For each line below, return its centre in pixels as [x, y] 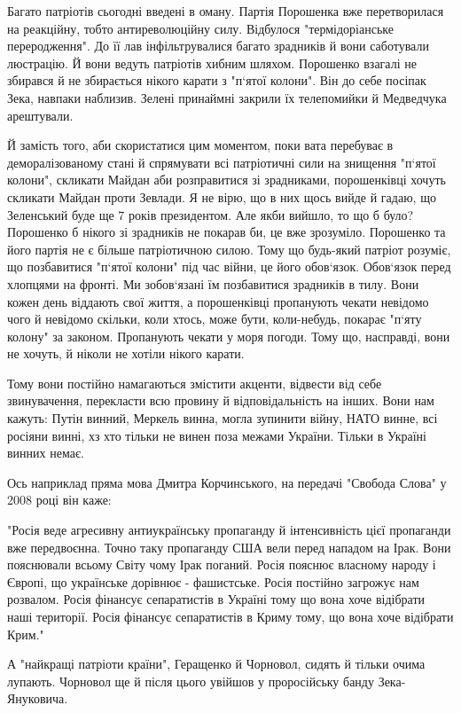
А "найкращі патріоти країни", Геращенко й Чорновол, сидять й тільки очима [216, 664]
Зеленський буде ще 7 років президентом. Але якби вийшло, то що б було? [211, 214]
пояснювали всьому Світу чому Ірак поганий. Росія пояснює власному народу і [222, 564]
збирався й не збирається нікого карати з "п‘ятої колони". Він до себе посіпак [217, 80]
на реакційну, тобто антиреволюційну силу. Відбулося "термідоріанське [200, 28]
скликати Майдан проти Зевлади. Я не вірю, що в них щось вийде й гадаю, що [222, 196]
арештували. [40, 115]
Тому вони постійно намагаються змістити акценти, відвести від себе [195, 383]
